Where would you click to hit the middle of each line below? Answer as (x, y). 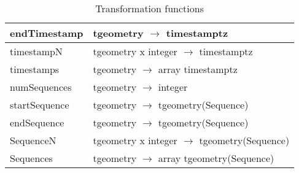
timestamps (35, 69)
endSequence (37, 122)
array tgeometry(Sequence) (216, 158)
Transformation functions (149, 8)
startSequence (40, 105)
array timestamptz (198, 69)
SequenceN (33, 140)
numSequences (41, 87)
